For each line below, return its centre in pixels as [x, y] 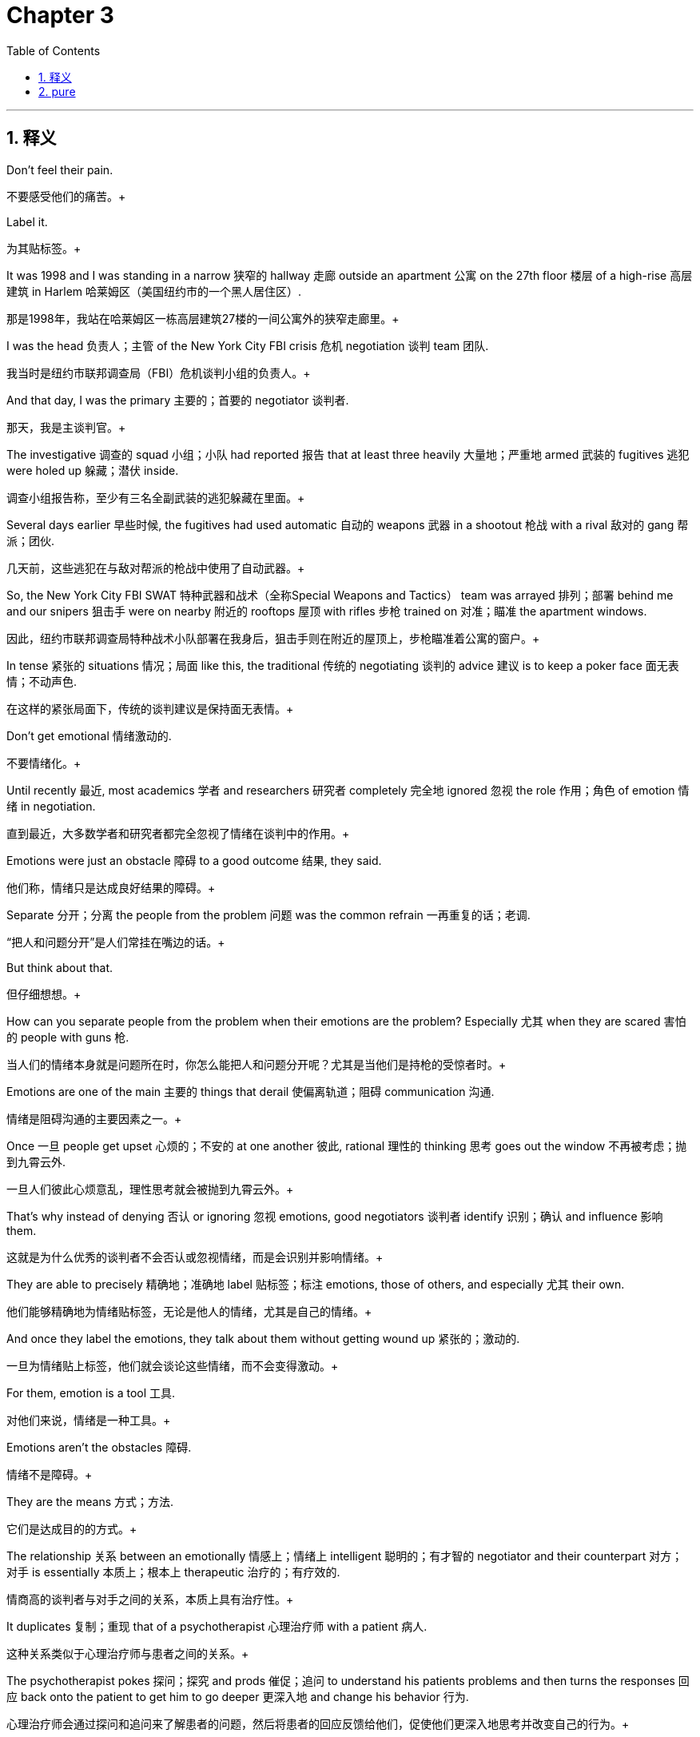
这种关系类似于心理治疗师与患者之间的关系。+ [128, 1653]
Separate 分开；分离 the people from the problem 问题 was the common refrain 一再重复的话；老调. [268, 914]
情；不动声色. [42, 681]
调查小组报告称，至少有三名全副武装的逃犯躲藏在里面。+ [156, 497]
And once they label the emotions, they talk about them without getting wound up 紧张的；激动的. [263, 1338]
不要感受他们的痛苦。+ [66, 196]
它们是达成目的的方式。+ [72, 1528]
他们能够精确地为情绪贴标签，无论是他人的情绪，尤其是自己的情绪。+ [189, 1311]
